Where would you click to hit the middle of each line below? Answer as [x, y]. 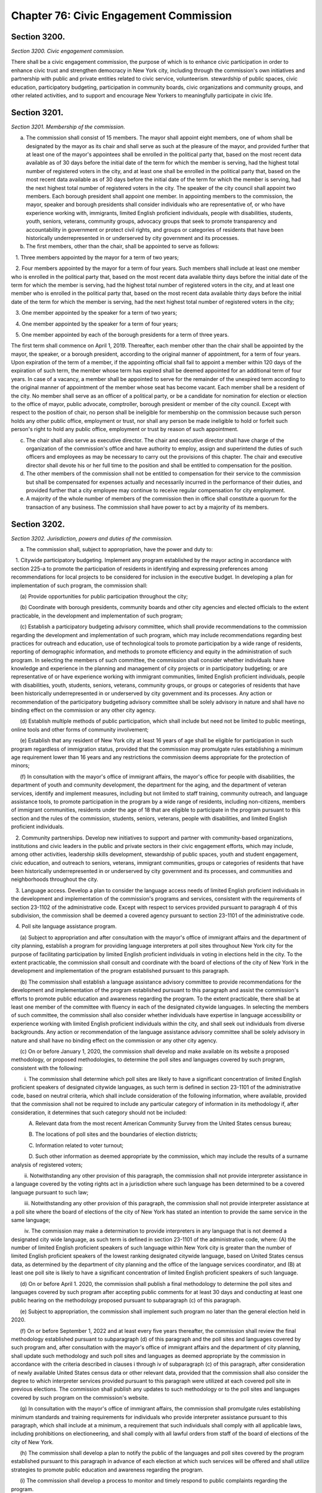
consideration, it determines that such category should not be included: [99, 1112]
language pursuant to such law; [50, 1192]
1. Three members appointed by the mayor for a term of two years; [97, 257]
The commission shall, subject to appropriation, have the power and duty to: [120, 549]
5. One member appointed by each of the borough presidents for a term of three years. [122, 334]
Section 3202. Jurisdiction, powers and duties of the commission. [92, 538]
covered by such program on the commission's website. [80, 1397]
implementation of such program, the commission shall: [79, 585]
